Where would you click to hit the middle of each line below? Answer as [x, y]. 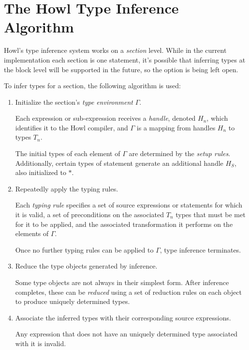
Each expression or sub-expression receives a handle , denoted [105, 118]
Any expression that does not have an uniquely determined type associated [126, 334]
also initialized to [41, 172]
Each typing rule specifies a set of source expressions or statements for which [129, 205]
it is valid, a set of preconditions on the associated [90, 215]
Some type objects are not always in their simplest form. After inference [122, 282]
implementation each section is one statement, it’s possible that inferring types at [125, 59]
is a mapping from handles [176, 127]
